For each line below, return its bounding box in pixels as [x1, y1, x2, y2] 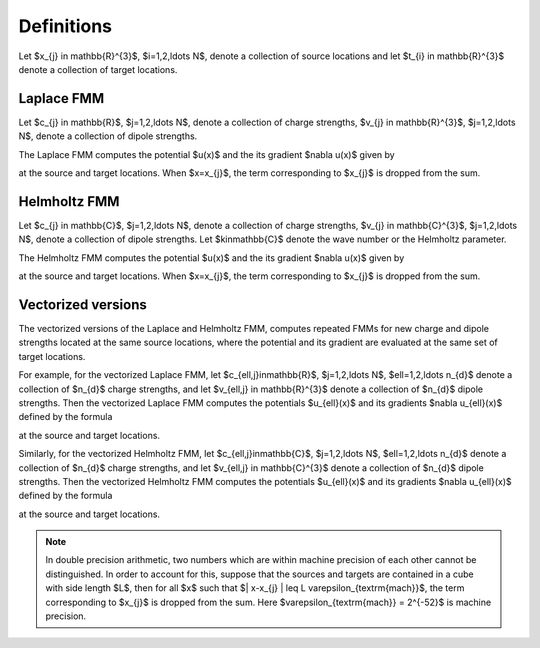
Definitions [18, 15, 113, 37]
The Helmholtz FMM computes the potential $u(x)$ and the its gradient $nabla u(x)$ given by [18, 251, 405, 264]
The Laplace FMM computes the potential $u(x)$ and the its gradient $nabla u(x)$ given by [18, 148, 395, 160]
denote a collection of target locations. [18, 63, 178, 75]
